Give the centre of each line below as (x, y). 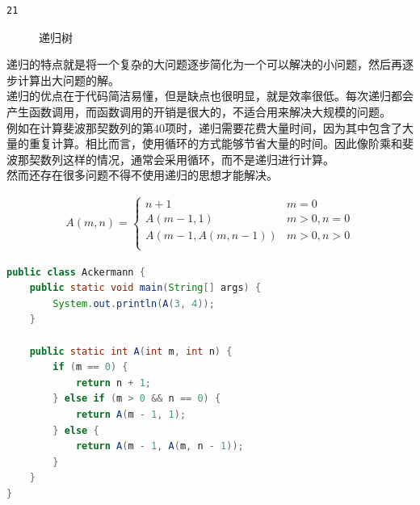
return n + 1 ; (113, 383)
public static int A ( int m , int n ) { (131, 351)
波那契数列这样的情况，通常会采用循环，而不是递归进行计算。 (170, 159)
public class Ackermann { (76, 272)
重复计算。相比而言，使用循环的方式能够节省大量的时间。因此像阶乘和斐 (221, 143)
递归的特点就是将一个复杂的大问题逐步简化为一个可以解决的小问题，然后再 (204, 64)
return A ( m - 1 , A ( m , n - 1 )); (160, 446)
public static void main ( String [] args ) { (145, 288)
